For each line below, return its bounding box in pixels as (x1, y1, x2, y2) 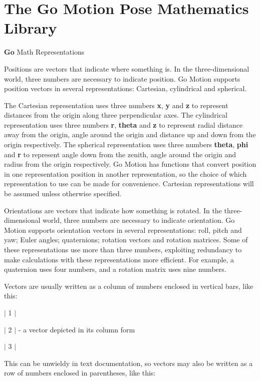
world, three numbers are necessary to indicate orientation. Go (43, 215, 235, 225)
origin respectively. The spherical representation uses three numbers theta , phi (4, 139, 248, 150)
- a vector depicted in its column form (18, 324, 135, 334)
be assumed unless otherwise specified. (4, 188, 122, 199)
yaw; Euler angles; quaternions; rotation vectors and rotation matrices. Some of (4, 234, 248, 245)
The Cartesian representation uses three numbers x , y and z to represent (4, 100, 228, 110)
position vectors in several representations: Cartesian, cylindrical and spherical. (4, 83, 247, 94)
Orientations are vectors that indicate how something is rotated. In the (4, 205, 222, 215)
